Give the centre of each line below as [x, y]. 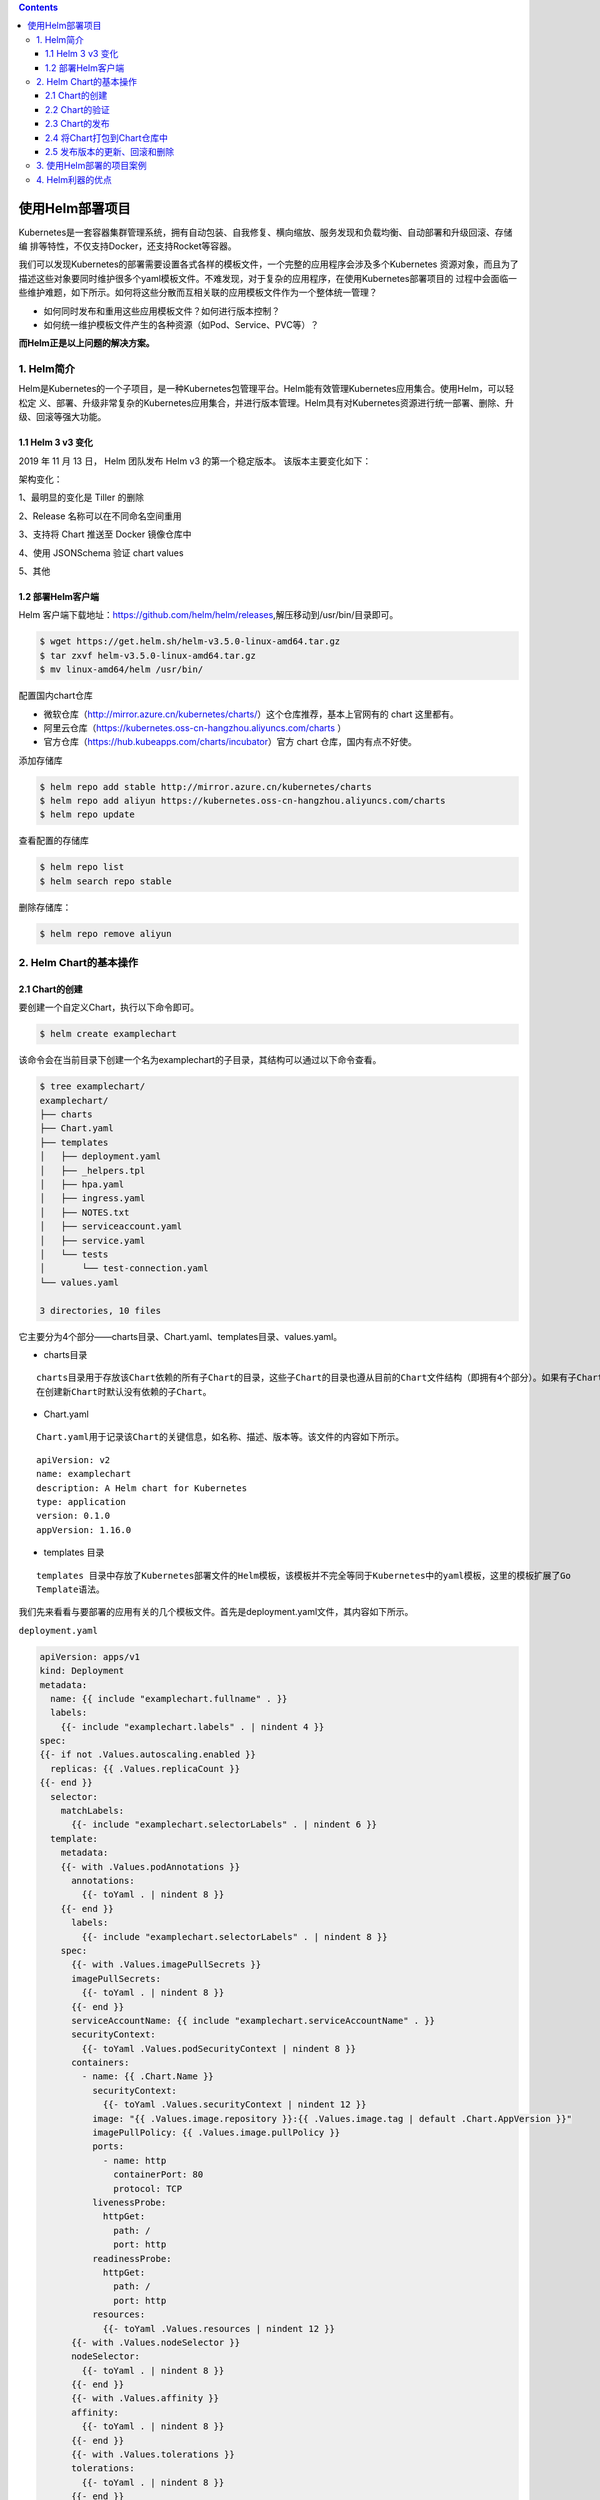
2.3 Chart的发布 [77, 124]
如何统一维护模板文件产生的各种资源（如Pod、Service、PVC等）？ [181, 324]
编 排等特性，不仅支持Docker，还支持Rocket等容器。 [127, 246]
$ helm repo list [82, 867]
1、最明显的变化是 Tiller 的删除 [81, 497]
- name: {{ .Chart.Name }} [147, 2076]
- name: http [134, 2160]
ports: [108, 2146]
